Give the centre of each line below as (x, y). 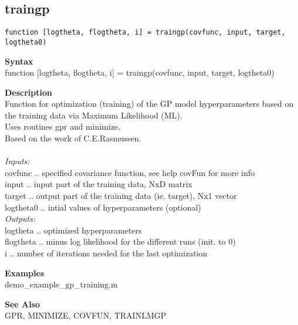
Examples (25, 272)
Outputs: (20, 219)
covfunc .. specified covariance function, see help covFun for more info (130, 172)
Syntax (19, 61)
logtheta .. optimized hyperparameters (73, 230)
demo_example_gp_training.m (61, 284)
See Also (23, 304)
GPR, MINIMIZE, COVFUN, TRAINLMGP (85, 315)
